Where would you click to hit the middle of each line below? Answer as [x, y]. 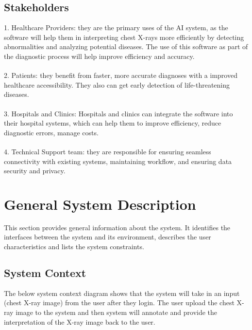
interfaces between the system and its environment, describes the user [108, 237]
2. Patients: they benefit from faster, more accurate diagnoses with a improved [121, 75]
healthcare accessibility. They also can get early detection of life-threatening [117, 84]
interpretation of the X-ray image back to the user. [80, 321]
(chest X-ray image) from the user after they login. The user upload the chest [119, 302]
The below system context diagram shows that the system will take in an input [122, 293]
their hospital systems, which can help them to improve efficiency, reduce [113, 123]
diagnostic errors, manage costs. [51, 132]
